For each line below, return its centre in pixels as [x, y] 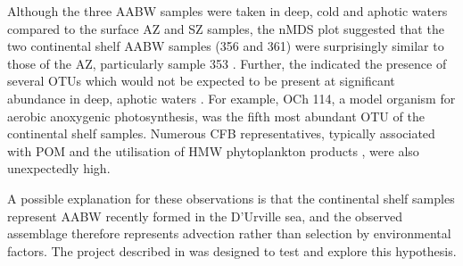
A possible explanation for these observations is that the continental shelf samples [231, 198]
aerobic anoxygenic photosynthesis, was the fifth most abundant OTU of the [216, 116]
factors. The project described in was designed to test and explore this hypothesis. [232, 250]
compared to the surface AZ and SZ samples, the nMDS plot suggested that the [226, 28]
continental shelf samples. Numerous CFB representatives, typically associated [221, 133]
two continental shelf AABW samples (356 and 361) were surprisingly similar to [226, 46]
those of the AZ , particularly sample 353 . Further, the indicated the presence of [227, 63]
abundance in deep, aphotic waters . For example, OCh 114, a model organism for [231, 98]
